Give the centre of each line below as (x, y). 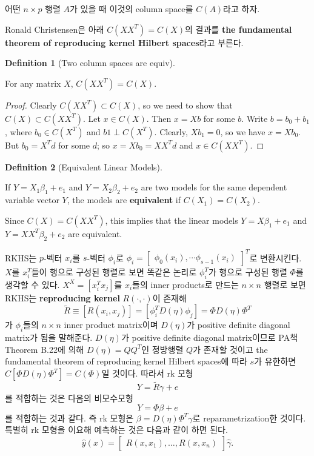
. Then (159, 118)
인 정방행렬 (162, 349)
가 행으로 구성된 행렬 (248, 272)
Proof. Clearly (31, 105)
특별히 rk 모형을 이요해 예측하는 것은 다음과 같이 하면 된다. (116, 430)
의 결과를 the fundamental (239, 29)
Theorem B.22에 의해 (45, 349)
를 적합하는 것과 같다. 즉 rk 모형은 (69, 417)
